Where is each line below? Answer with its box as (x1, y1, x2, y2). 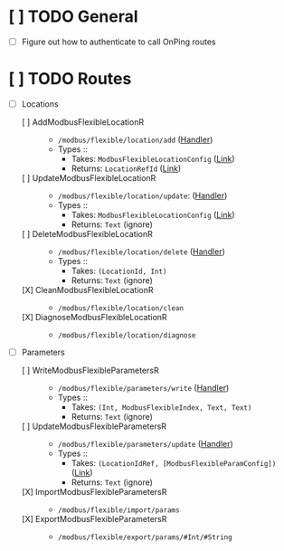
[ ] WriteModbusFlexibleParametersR (21, 365, 159, 376)
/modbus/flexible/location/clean (57, 304, 185, 313)
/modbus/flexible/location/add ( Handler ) (57, 134, 213, 145)
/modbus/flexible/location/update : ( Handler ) (57, 190, 228, 201)
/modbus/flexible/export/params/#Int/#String (57, 533, 232, 542)
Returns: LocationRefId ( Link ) (71, 163, 182, 174)
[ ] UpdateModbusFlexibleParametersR (21, 421, 167, 432)
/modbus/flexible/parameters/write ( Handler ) (57, 383, 230, 394)
